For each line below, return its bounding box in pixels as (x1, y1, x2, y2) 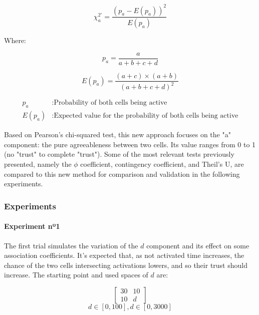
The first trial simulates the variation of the (4, 240, 138, 250)
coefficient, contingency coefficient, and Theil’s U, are (80, 159, 244, 169)
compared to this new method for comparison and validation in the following (4, 168, 240, 179)
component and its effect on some (146, 240, 249, 250)
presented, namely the (4, 159, 72, 169)
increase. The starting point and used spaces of (4, 269, 148, 280)
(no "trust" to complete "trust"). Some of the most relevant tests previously (4, 149, 234, 159)
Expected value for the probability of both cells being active (54, 112, 238, 120)
